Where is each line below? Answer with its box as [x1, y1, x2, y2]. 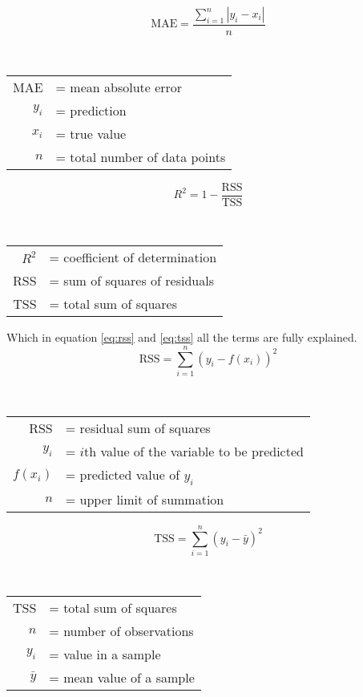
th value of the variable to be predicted [84, 441, 304, 460]
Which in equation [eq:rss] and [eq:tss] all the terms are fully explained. [6, 329, 357, 346]
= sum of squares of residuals [49, 271, 214, 290]
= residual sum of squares [65, 418, 211, 437]
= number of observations [49, 621, 194, 640]
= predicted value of [65, 464, 180, 484]
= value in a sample [49, 644, 161, 663]
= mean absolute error [55, 77, 183, 96]
